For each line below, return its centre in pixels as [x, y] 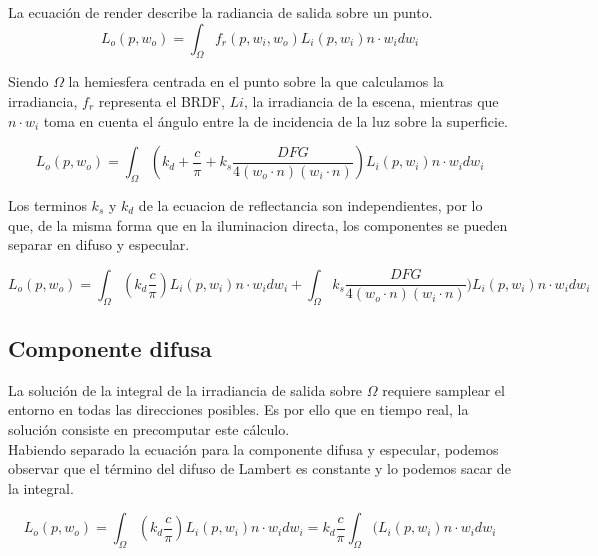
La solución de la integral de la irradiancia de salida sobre [185, 389]
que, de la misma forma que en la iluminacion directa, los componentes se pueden [258, 224]
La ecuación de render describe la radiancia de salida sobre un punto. [220, 12]
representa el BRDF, [161, 100]
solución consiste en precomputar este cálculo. [149, 428]
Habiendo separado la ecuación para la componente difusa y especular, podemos [253, 448]
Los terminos [47, 204]
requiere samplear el [443, 389]
